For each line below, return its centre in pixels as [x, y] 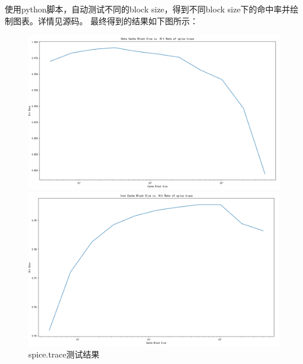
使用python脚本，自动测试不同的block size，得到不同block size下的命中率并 [148, 9]
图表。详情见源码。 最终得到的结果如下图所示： [105, 20]
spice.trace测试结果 [64, 354]
